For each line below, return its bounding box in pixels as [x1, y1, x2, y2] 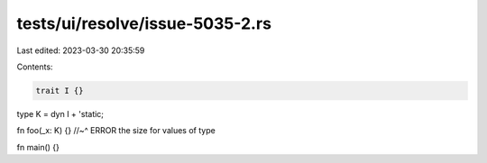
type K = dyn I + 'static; [16, 108, 104, 119]
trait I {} [35, 86, 84, 95]
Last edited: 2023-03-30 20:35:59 [16, 45, 145, 56]
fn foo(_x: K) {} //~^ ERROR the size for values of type [16, 125, 216, 136]
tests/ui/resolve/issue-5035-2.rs [16, 14, 272, 33]
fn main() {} [16, 141, 60, 152]
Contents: [16, 61, 53, 72]
